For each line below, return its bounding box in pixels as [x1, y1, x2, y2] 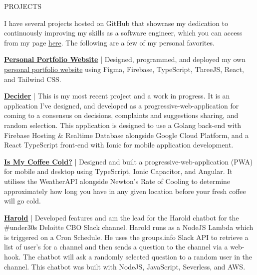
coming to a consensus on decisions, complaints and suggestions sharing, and [4, 110, 239, 120]
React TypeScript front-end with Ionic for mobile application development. [4, 139, 234, 150]
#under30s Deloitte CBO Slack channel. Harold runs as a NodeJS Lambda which [4, 222, 254, 232]
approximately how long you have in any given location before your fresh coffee [4, 185, 246, 196]
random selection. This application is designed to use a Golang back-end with [4, 119, 241, 130]
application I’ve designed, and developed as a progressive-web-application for [4, 100, 239, 110]
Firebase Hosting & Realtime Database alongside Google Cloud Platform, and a [4, 129, 249, 140]
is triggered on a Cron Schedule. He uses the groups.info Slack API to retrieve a [4, 231, 249, 242]
